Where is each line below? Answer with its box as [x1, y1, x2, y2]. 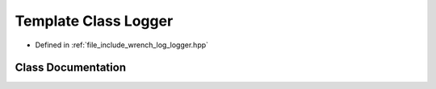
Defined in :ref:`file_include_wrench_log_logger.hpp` [35, 40, 209, 50]
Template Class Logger [15, 12, 174, 30]
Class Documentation [15, 61, 127, 75]
